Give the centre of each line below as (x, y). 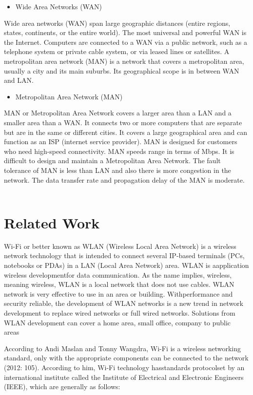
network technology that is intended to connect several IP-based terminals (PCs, (124, 255)
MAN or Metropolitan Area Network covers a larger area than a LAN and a (118, 113)
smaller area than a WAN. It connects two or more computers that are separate (123, 122)
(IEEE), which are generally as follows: (62, 386)
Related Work (52, 222)
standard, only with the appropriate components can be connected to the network (126, 358)
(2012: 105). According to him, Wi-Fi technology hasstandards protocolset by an (124, 367)
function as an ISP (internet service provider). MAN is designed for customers (121, 141)
